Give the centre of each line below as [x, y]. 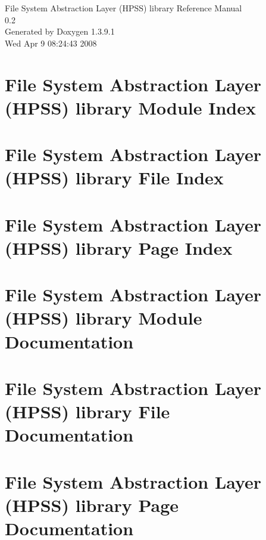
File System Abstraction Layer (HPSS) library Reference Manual [123, 8]
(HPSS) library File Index [114, 178]
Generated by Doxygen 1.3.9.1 [60, 31]
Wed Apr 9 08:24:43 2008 [51, 43]
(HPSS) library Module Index [130, 107]
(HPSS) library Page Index [119, 247]
